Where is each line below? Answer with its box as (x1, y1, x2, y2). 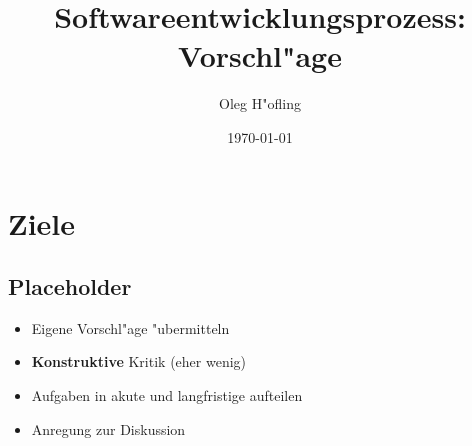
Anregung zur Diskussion (31, 418, 186, 439)
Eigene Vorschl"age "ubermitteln (31, 317, 230, 338)
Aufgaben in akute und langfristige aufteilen (31, 385, 303, 406)
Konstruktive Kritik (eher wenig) (31, 351, 247, 372)
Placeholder (8, 271, 132, 302)
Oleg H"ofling (219, 93, 301, 114)
